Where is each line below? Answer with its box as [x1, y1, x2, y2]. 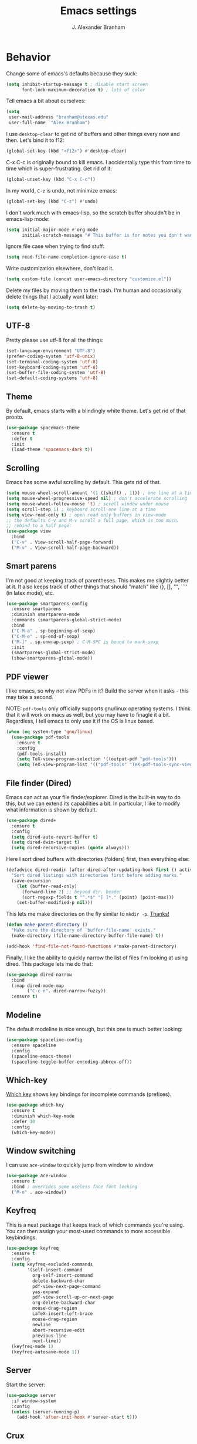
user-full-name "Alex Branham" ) [8, 120, 91, 126]
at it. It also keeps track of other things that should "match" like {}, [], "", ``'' [6, 583, 188, 590]
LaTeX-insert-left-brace [32, 1311, 93, 1317]
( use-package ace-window [6, 1173, 67, 1179]
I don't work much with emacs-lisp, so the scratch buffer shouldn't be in [6, 209, 181, 216]
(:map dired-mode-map [11, 982, 64, 989]
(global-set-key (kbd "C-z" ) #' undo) [6, 198, 98, 204]
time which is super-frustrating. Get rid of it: [6, 165, 113, 172]
